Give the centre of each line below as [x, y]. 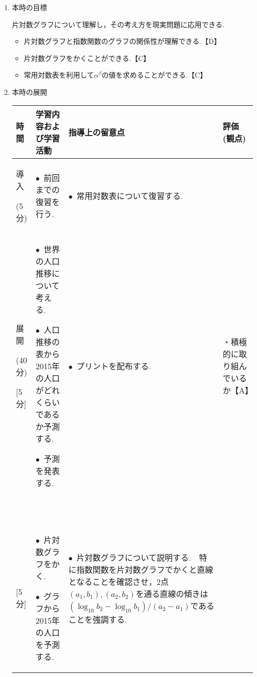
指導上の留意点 [97, 132]
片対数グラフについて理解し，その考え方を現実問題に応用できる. [118, 24]
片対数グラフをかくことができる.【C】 [87, 58]
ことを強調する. [98, 619]
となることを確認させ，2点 [118, 581]
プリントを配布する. [114, 366]
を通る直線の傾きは [172, 593]
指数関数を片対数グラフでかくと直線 [145, 569]
